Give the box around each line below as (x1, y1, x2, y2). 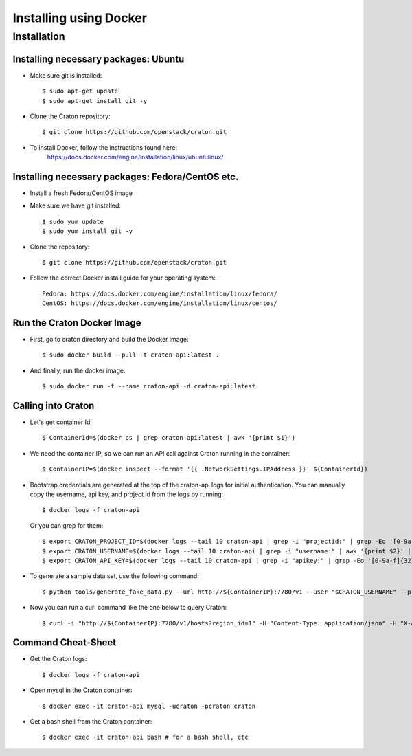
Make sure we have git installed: (30, 201, 122, 210)
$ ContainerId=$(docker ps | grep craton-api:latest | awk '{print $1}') (42, 434, 296, 442)
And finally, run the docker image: (30, 366, 126, 375)
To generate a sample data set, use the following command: (30, 572, 199, 580)
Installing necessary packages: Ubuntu (12, 53, 185, 65)
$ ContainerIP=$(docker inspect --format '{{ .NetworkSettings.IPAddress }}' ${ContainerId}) (42, 465, 368, 474)
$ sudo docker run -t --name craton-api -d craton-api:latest (42, 382, 256, 390)
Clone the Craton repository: (30, 112, 111, 120)
